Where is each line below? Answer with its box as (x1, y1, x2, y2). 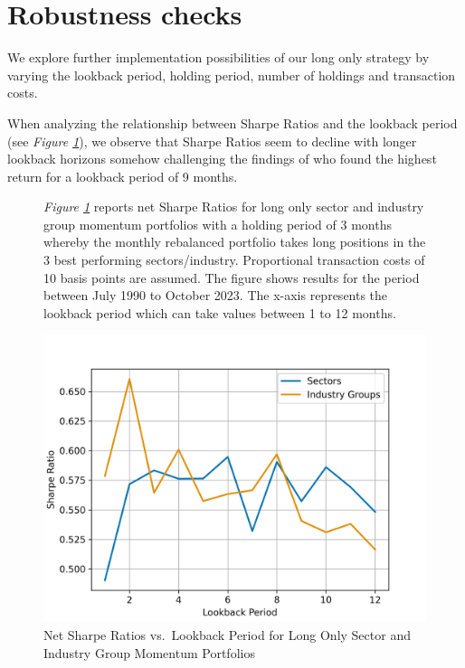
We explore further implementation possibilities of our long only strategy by (7, 48, 430, 67)
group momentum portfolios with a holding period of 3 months (43, 214, 392, 233)
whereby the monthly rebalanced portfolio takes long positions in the (43, 232, 426, 251)
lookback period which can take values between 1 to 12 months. (43, 303, 396, 322)
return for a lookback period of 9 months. (7, 166, 238, 185)
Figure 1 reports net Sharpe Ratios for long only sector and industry (43, 197, 424, 216)
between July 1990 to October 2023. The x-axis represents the (43, 286, 388, 305)
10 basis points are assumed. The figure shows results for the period (43, 268, 420, 287)
